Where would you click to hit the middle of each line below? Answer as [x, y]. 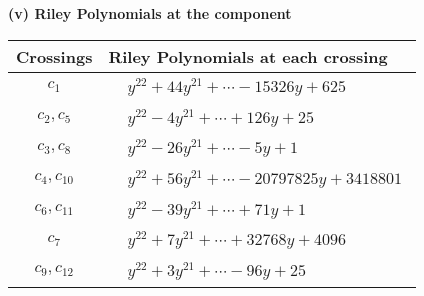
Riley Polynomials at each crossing [248, 56]
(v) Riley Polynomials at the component [150, 13]
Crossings [54, 56]
